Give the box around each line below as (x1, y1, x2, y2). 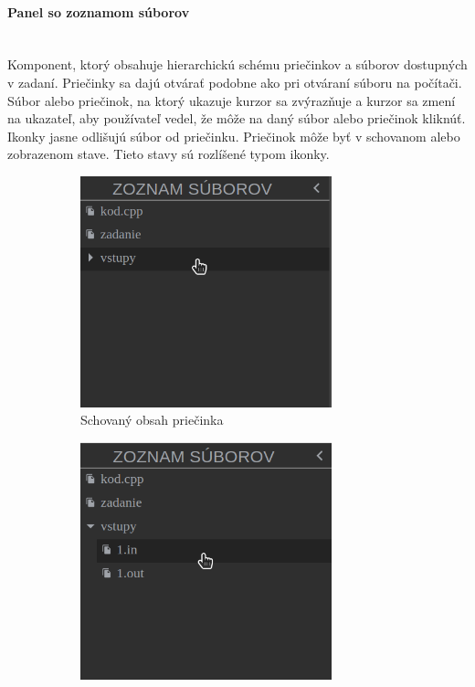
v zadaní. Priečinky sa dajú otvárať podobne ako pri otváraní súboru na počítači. (7, 72, 462, 91)
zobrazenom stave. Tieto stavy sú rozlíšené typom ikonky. (7, 144, 330, 164)
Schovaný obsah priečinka (80, 410, 224, 429)
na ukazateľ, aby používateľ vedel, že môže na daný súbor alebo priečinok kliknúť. (7, 109, 466, 128)
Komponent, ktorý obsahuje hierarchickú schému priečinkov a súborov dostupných (7, 55, 468, 74)
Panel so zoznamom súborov (7, 2, 190, 21)
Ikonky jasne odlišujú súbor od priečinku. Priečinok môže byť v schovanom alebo (7, 126, 460, 145)
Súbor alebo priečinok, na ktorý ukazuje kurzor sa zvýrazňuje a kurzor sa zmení (7, 90, 456, 110)
